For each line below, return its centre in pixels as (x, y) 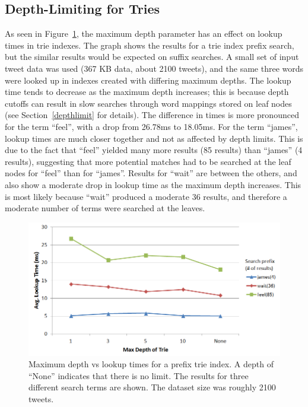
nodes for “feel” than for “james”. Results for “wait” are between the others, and (151, 173)
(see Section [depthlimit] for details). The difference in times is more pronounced (152, 115)
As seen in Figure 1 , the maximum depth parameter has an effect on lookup (144, 34)
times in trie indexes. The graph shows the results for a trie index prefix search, (150, 45)
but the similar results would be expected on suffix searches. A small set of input (152, 57)
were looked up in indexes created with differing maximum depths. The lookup (148, 80)
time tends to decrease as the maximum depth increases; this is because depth (147, 92)
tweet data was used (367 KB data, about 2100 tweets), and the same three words (154, 68)
